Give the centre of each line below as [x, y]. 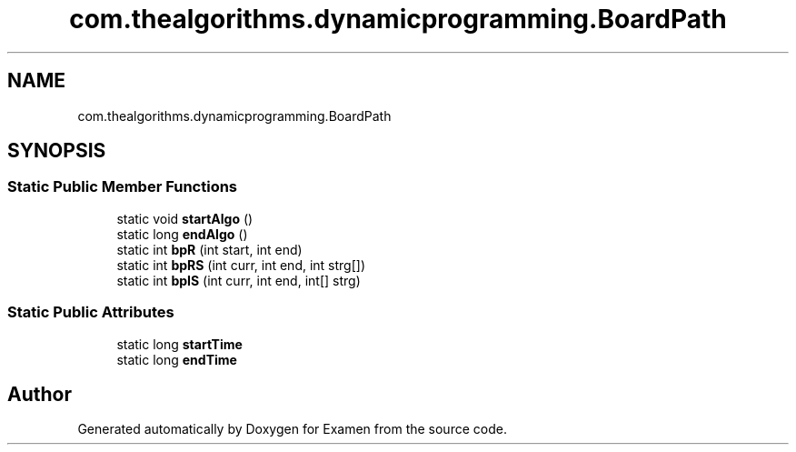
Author [40, 394]
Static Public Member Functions [123, 187]
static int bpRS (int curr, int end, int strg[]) [241, 265]
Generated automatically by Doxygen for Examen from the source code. [292, 429]
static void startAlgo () [185, 218]
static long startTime [179, 344]
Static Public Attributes [91, 312]
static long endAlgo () [182, 234]
